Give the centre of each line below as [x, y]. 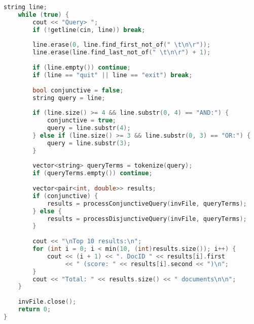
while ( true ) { [43, 14]
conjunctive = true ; [81, 121]
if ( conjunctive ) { [65, 196]
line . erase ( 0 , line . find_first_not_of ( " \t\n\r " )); [122, 45]
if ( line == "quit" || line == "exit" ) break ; [113, 75]
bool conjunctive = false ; [78, 90]
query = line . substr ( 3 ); [89, 143]
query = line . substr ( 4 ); [89, 128]
